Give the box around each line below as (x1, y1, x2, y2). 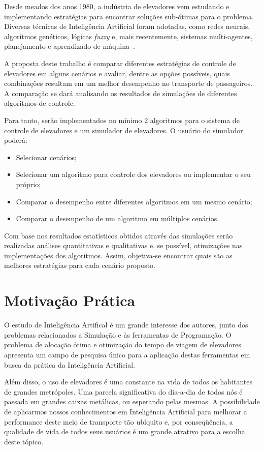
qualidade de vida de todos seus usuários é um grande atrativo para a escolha (4, 426, 245, 437)
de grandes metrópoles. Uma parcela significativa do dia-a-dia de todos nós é (4, 386, 243, 397)
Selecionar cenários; (16, 152, 77, 162)
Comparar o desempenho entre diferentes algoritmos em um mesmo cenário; (16, 196, 252, 206)
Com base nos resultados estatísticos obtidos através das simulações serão (4, 230, 233, 241)
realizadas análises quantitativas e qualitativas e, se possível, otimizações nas (4, 240, 243, 251)
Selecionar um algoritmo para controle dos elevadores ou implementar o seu (16, 169, 251, 179)
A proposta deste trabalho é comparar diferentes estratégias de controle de (4, 57, 236, 68)
